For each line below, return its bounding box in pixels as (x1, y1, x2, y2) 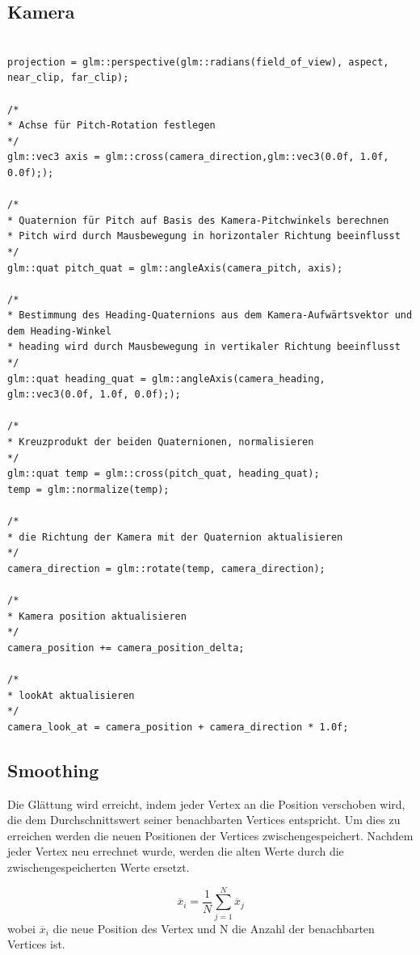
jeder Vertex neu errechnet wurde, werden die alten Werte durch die (7, 843, 344, 860)
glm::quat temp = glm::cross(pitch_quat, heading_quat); (7, 468, 320, 480)
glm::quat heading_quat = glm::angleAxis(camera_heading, (7, 372, 325, 385)
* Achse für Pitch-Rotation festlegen (7, 120, 216, 132)
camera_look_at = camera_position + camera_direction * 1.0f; (7, 721, 349, 733)
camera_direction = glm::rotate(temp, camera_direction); (7, 562, 325, 574)
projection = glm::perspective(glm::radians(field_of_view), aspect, (7, 56, 389, 68)
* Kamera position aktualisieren (7, 610, 187, 622)
